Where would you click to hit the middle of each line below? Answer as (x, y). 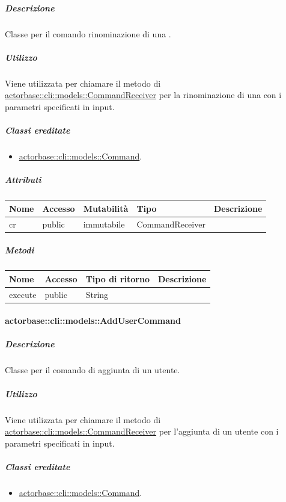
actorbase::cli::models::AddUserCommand (93, 321)
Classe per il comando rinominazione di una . (88, 33)
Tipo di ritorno (117, 278)
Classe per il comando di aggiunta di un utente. (93, 370)
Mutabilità (106, 208)
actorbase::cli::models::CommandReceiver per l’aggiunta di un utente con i (142, 431)
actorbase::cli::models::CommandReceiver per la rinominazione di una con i (143, 95)
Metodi (20, 250)
